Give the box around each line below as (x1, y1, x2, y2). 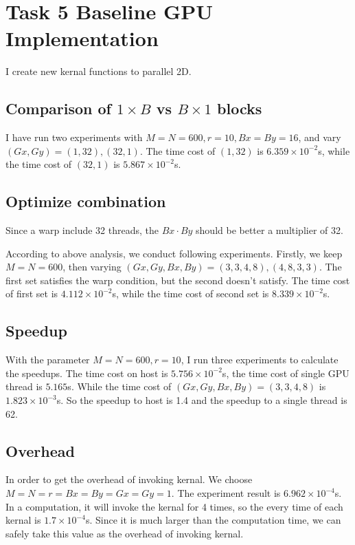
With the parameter (5, 352, 90, 367)
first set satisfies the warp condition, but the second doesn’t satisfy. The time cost (5, 272, 350, 287)
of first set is (5, 286, 58, 301)
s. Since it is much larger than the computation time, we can (85, 513, 341, 527)
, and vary (298, 130, 341, 145)
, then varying (62, 259, 122, 274)
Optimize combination (5, 191, 166, 212)
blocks (217, 98, 262, 119)
